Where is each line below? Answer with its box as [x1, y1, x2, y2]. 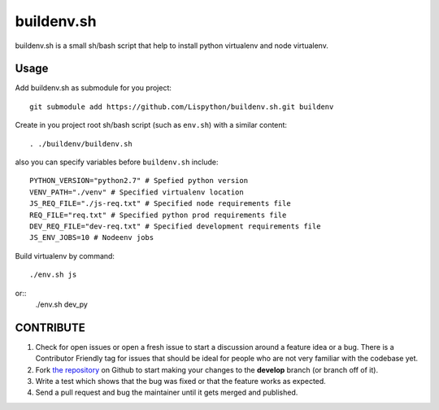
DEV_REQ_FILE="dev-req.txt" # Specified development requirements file [29, 221, 321, 231]
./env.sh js [29, 270, 77, 280]
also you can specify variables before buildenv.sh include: [15, 157, 219, 167]
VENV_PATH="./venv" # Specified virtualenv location [29, 187, 244, 197]
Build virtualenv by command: [15, 251, 115, 260]
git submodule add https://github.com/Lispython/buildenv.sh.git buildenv [29, 102, 334, 111]
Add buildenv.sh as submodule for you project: [15, 83, 172, 93]
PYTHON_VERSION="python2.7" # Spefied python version [29, 176, 248, 185]
